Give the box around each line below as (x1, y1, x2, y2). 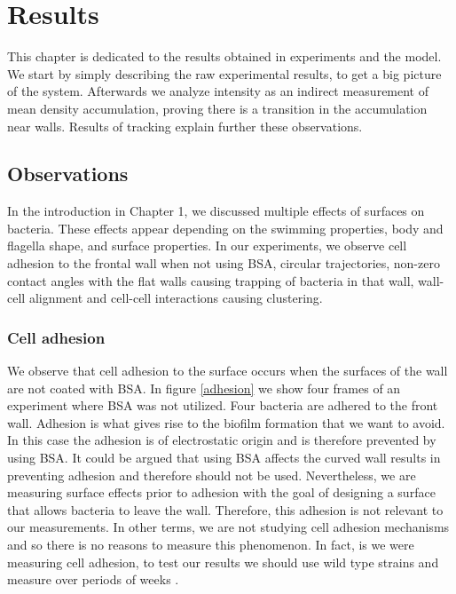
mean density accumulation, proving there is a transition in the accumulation (7, 99, 428, 117)
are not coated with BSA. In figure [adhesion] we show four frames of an (7, 378, 401, 397)
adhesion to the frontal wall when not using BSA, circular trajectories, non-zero (7, 254, 440, 273)
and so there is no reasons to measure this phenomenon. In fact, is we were (7, 535, 414, 554)
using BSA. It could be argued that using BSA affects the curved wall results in (7, 448, 441, 467)
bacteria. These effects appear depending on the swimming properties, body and (7, 218, 444, 237)
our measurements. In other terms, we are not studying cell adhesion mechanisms (7, 518, 450, 536)
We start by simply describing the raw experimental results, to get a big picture (7, 64, 442, 83)
